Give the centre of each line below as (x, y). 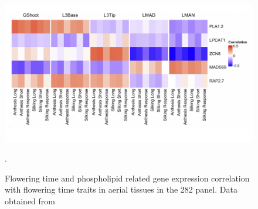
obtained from (30, 201)
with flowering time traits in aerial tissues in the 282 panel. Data (121, 189)
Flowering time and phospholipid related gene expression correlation (127, 178)
